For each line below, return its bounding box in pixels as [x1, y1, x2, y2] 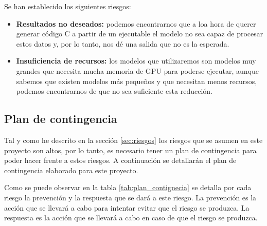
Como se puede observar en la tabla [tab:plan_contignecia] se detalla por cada [4, 182, 252, 193]
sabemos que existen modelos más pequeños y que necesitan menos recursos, [16, 75, 257, 86]
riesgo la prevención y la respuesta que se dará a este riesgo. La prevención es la [4, 192, 257, 202]
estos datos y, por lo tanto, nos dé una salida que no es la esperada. [16, 38, 229, 49]
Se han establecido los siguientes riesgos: [4, 1, 131, 11]
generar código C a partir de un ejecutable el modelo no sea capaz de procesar [16, 28, 263, 39]
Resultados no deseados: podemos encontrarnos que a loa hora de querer [16, 18, 256, 29]
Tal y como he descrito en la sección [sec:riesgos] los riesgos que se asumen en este [4, 134, 263, 145]
